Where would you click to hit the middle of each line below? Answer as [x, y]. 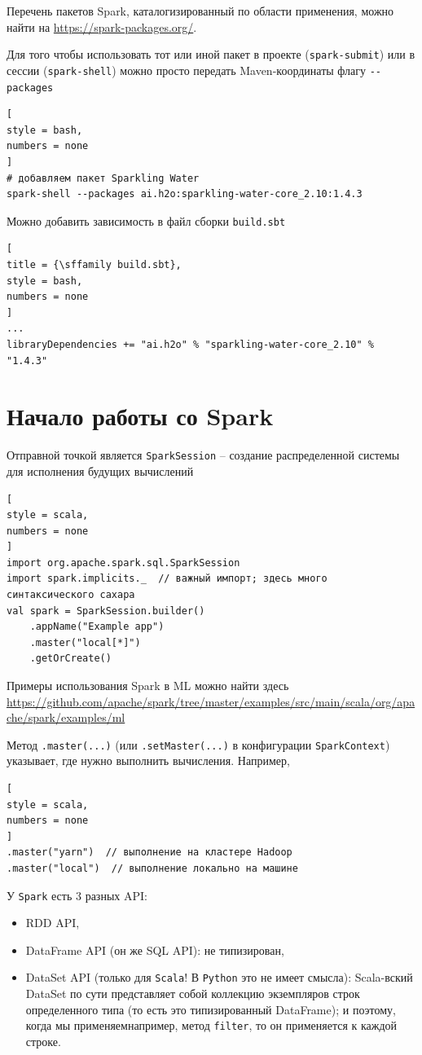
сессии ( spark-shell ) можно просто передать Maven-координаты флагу [187, 70]
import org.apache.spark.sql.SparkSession [123, 563]
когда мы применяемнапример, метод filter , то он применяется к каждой [211, 1025]
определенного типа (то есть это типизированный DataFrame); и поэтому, [211, 1009]
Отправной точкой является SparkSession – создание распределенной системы [203, 455]
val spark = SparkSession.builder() [106, 611]
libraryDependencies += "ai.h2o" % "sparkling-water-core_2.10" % [191, 344]
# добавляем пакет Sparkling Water [103, 178]
